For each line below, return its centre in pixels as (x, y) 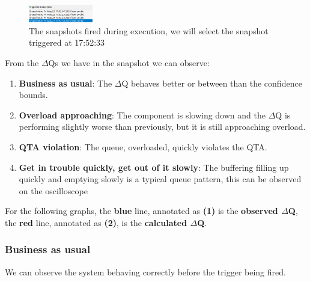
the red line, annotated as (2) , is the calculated (96, 222)
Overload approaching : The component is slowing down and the (142, 115)
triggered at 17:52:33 (67, 42)
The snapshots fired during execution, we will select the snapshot (149, 30)
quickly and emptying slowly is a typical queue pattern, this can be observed (160, 179)
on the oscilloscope (53, 190)
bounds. (33, 95)
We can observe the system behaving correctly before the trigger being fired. (145, 271)
